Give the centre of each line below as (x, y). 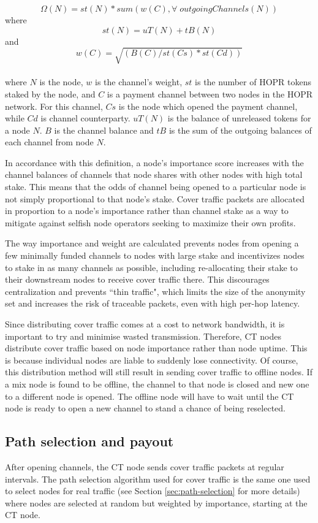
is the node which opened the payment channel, (208, 106)
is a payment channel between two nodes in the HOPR (210, 94)
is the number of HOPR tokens (253, 82)
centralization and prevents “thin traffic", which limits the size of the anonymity (155, 291)
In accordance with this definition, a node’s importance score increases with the (154, 162)
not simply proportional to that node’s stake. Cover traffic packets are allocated (155, 198)
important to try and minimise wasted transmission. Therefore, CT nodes (143, 336)
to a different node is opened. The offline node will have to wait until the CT (150, 396)
